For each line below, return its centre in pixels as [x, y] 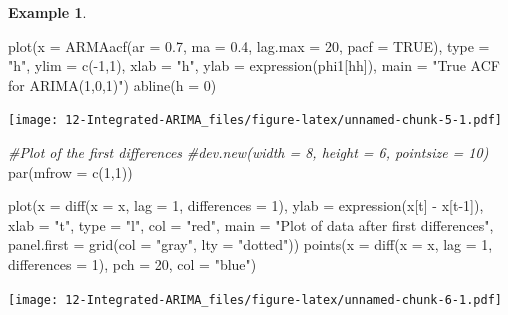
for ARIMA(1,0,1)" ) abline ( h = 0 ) [112, 84]
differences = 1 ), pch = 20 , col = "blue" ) [132, 264]
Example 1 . [47, 12]
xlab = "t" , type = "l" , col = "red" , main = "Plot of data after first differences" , [251, 224]
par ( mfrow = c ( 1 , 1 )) [70, 171]
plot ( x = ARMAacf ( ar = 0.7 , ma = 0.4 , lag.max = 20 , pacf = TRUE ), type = [249, 45]
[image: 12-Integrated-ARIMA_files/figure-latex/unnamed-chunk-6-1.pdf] [255, 299]
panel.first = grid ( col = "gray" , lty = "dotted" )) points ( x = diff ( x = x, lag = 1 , [250, 244]
